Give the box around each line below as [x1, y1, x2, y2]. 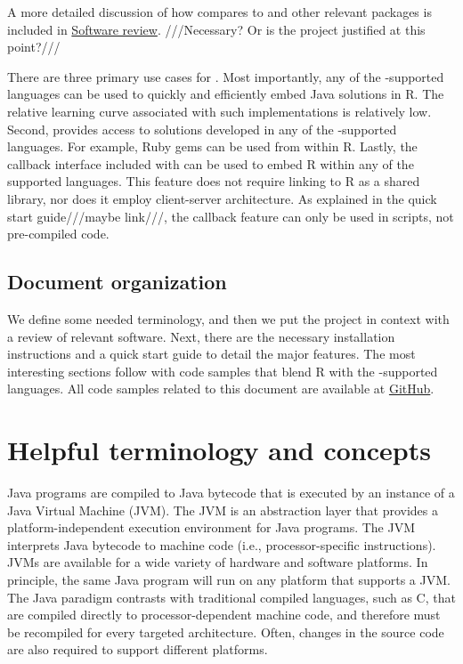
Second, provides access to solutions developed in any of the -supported [7, 119, 397, 138]
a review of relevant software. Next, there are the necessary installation [7, 327, 395, 345]
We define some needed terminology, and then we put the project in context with [7, 309, 450, 328]
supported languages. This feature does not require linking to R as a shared [7, 172, 420, 190]
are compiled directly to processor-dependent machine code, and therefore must [7, 605, 441, 624]
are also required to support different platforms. [7, 640, 268, 659]
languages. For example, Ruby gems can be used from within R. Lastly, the [7, 137, 418, 156]
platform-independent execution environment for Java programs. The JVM [7, 518, 416, 537]
